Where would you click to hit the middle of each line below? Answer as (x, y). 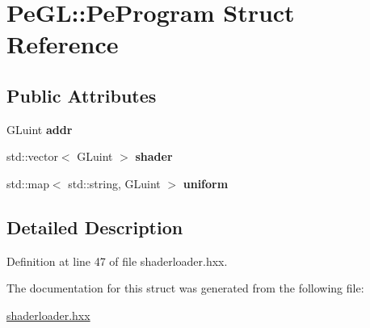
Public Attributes (82, 95)
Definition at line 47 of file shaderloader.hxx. (117, 261)
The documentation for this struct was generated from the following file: (185, 288)
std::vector (32, 156)
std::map (28, 183)
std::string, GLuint (114, 183)
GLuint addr (40, 129)
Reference (63, 44)
